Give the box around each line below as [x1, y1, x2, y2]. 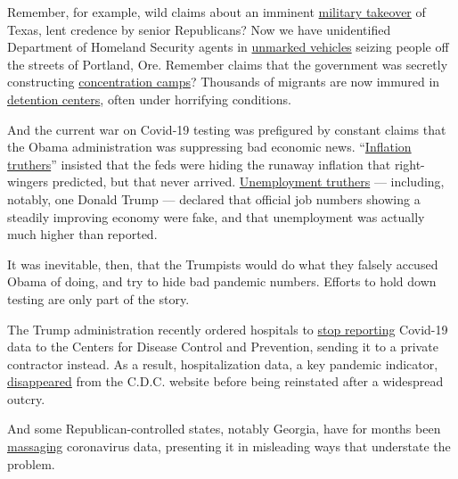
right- [394, 154, 425, 173]
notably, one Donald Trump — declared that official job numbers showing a [7, 189, 421, 208]
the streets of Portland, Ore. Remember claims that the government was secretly [7, 54, 448, 73]
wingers [7, 172, 49, 191]
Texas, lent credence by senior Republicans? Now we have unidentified [7, 20, 391, 38]
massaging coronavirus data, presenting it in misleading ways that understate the [7, 437, 451, 456]
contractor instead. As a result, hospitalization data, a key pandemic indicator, [7, 354, 438, 373]
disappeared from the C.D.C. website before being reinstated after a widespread [7, 372, 444, 391]
